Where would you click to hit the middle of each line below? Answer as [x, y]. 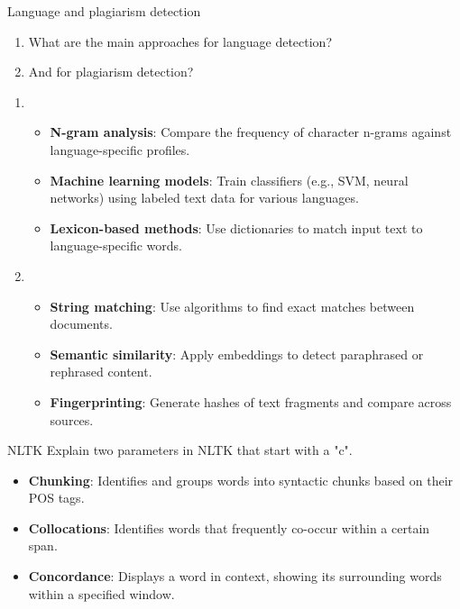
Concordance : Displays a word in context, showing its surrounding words [235, 576]
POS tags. [56, 498]
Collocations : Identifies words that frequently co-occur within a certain [229, 527]
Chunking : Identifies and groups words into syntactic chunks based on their [241, 480]
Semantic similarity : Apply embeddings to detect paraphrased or [237, 354]
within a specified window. [101, 593]
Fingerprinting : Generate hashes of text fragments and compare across [251, 401]
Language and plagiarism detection [104, 11]
